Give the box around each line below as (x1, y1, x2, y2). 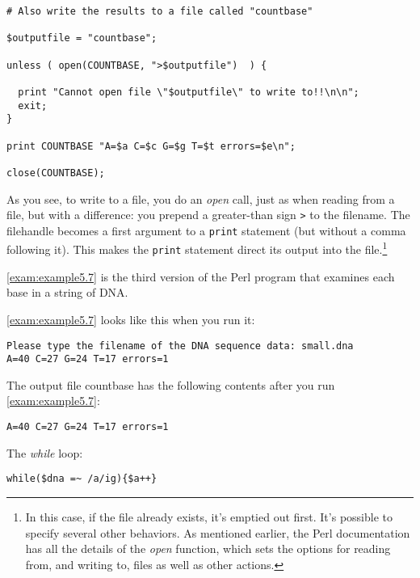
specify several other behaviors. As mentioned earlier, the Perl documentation (25, 524, 410, 541)
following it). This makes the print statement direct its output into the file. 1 (6, 238, 388, 258)
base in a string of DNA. (6, 284, 128, 301)
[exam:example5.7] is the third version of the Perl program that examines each (6, 268, 395, 285)
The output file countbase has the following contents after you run (6, 376, 335, 393)
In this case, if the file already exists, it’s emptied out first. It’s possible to (25, 508, 393, 525)
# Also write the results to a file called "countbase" (6, 6, 313, 17)
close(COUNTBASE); (6, 167, 105, 179)
